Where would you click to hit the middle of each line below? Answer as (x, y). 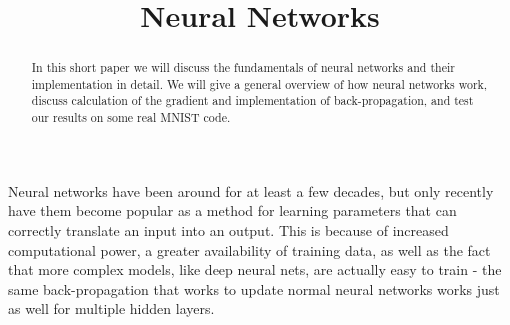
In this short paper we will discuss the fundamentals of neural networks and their (243, 67)
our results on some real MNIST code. (131, 117)
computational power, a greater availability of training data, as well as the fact (249, 249)
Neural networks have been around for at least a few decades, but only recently (251, 190)
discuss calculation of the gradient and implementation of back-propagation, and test (252, 100)
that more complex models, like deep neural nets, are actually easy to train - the (255, 269)
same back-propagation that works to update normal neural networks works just (254, 288)
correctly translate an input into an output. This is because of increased (228, 229)
